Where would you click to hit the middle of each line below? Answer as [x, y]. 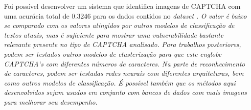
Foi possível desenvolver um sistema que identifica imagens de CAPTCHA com [122, 6]
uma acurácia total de [37, 15]
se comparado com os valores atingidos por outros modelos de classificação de [119, 25]
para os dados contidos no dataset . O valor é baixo [170, 15]
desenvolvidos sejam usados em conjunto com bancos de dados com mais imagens [125, 92]
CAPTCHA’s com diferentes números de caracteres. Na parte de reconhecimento [125, 63]
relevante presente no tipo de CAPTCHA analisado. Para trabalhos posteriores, [123, 44]
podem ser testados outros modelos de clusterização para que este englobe [113, 54]
